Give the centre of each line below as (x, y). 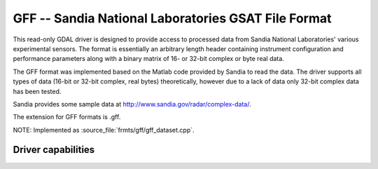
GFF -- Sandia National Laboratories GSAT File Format (172, 18)
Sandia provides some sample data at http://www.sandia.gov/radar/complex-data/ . (132, 104)
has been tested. (37, 91)
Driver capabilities (54, 150)
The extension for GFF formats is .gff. (67, 117)
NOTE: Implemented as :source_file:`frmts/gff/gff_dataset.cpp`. (104, 130)
